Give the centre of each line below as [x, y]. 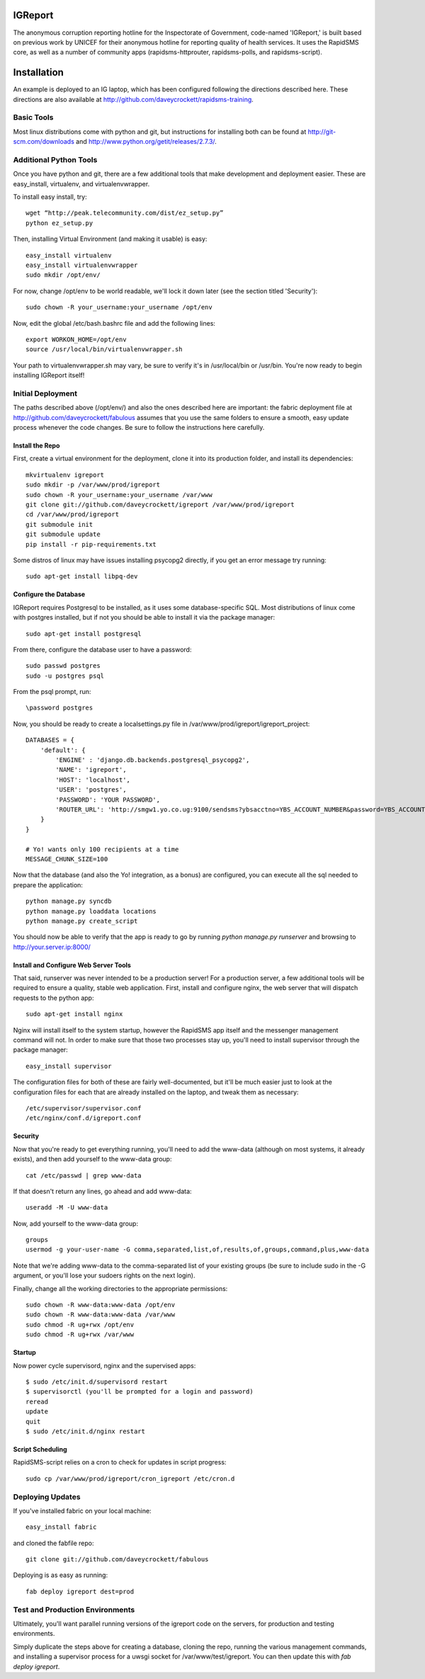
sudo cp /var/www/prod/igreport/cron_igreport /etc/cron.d [130, 1479]
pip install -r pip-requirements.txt [91, 544]
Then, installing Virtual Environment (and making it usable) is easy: [110, 239]
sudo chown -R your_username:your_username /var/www [119, 495]
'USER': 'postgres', [91, 790]
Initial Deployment [45, 393]
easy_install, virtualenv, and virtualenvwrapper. [81, 183]
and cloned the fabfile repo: [53, 1543]
